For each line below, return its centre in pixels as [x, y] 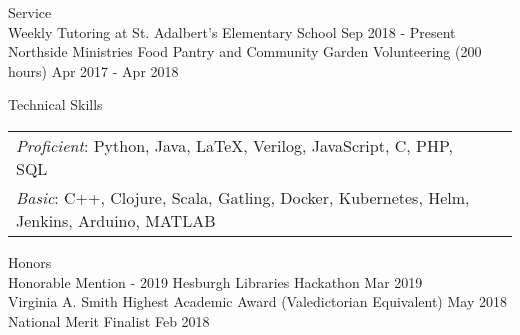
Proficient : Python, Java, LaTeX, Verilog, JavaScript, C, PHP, [234, 145]
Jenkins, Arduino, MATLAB [116, 220]
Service [30, 12]
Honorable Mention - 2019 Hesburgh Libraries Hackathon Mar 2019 [215, 281]
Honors [30, 261]
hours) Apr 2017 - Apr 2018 [93, 70]
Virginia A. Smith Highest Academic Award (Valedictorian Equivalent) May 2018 [257, 301]
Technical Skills [55, 104]
